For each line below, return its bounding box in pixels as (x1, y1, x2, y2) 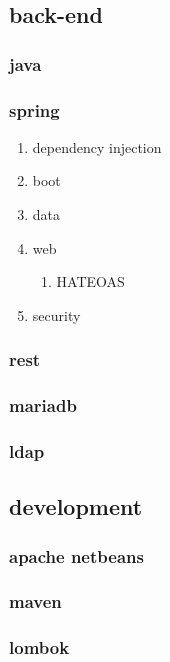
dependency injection (32, 136, 162, 157)
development (9, 491, 143, 522)
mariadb (9, 393, 77, 418)
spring (9, 97, 60, 122)
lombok (9, 635, 70, 660)
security (32, 304, 81, 325)
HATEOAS (56, 271, 125, 292)
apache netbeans (9, 543, 144, 568)
